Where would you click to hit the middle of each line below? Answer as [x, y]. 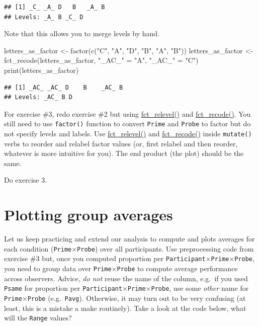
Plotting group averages [89, 215]
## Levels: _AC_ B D [38, 97]
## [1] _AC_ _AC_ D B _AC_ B [64, 87]
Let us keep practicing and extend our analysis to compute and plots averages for [129, 239]
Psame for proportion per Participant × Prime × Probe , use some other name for [126, 288]
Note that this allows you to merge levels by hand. [82, 33]
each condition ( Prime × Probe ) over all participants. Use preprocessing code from [129, 248]
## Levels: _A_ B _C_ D [44, 17]
